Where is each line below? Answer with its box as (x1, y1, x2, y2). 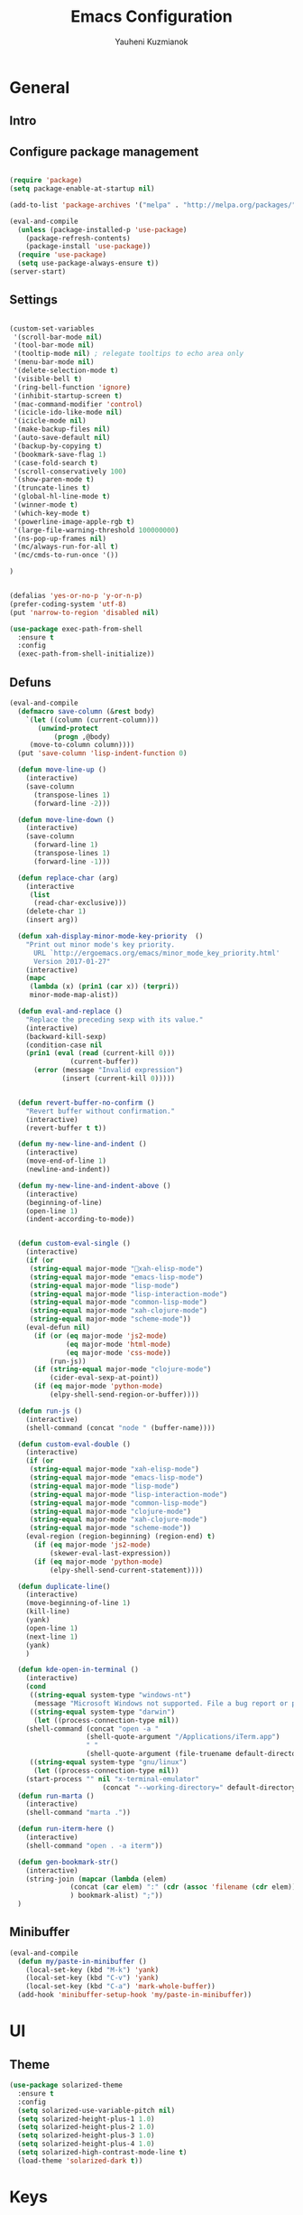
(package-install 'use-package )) (25, 242, 151, 251)
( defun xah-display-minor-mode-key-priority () (17, 932, 204, 941)
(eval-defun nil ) (25, 1323, 91, 1332)
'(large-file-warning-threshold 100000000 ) (13, 526, 179, 535)
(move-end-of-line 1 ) (25, 1156, 106, 1166)
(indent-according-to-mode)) (25, 1215, 135, 1224)
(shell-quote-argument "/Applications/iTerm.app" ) (86, 1733, 280, 1742)
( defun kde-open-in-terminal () (17, 1665, 140, 1675)
